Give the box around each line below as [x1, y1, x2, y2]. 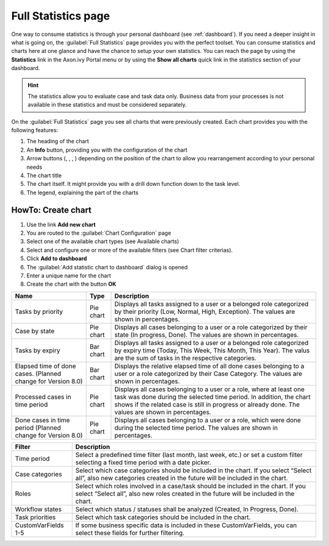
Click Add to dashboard [26, 255, 87, 262]
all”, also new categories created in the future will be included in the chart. [75, 473, 288, 482]
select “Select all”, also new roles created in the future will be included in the [75, 489, 295, 498]
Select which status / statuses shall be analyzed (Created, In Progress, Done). [75, 505, 299, 513]
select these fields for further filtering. [75, 528, 185, 537]
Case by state [15, 327, 55, 335]
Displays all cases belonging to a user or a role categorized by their [114, 323, 308, 331]
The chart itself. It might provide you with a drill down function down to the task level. [26, 180, 241, 188]
